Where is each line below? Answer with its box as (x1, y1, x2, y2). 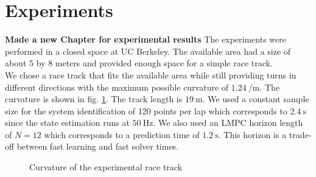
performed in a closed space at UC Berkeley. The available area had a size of (5, 44, 291, 57)
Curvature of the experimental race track (29, 161, 183, 173)
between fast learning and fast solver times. (16, 140, 179, 153)
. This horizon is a (218, 128, 287, 141)
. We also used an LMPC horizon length (153, 116, 303, 129)
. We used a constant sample (202, 92, 309, 105)
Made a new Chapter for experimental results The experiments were (5, 33, 286, 46)
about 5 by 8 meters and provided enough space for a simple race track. (5, 57, 273, 69)
